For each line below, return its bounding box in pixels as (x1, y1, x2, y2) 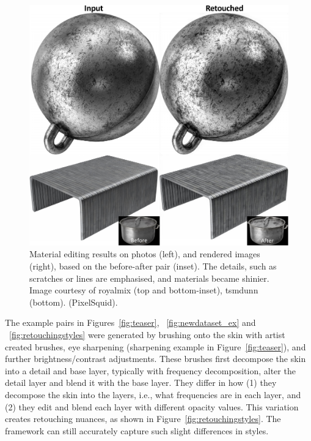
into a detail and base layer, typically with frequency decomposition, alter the (5, 364, 296, 377)
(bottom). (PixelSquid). (29, 295, 118, 308)
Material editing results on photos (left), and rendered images (29, 247, 260, 260)
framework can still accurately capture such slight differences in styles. (5, 424, 269, 437)
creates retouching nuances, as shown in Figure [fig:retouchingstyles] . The (5, 412, 281, 425)
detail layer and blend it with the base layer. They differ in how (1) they (5, 376, 277, 389)
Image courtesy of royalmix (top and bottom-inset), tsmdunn (29, 284, 258, 296)
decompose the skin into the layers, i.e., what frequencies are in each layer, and (5, 388, 301, 401)
